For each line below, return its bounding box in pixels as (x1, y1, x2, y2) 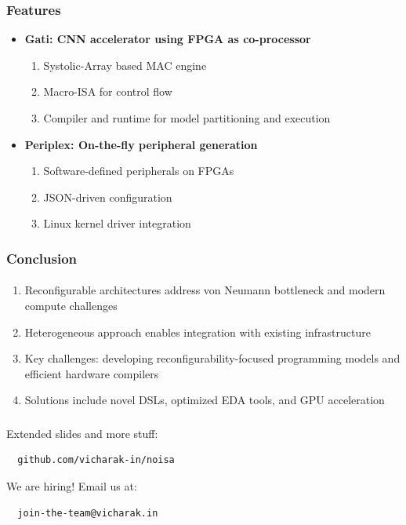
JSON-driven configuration (43, 188, 172, 205)
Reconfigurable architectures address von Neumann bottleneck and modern (24, 282, 386, 298)
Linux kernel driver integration (43, 215, 191, 232)
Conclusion (6, 248, 77, 268)
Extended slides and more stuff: (6, 425, 158, 441)
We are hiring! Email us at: (6, 478, 137, 494)
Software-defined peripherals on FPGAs (43, 162, 234, 179)
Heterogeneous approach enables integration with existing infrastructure (24, 323, 371, 340)
